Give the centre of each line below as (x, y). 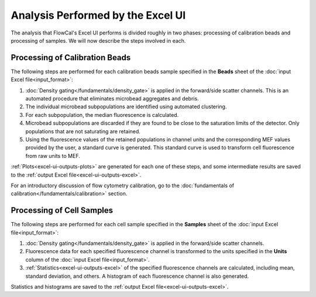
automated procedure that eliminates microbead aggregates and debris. (112, 99)
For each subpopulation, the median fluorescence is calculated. (102, 115)
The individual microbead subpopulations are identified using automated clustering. (126, 107)
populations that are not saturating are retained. (83, 131)
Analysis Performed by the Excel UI (98, 15)
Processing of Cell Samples (62, 210)
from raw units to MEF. (53, 156)
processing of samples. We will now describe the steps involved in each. (98, 40)
